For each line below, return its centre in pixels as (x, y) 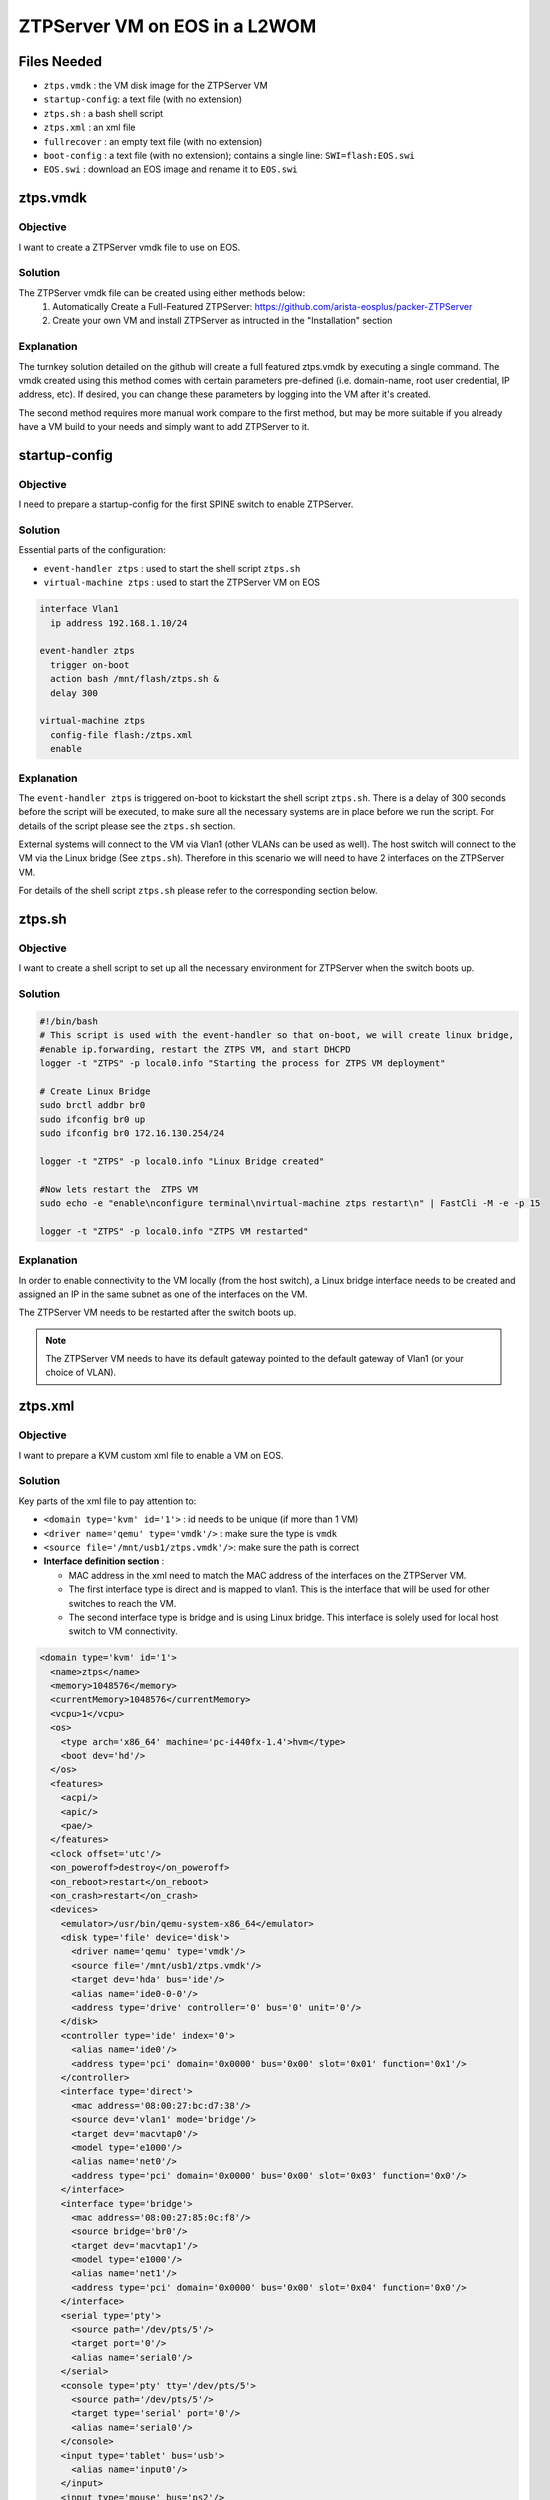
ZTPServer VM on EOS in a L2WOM (167, 26)
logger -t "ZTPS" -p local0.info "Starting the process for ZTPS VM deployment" (242, 1063)
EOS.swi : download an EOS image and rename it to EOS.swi (171, 169)
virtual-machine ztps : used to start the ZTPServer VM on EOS (181, 582)
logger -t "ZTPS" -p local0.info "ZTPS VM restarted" (174, 1231)
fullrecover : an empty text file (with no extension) (153, 141)
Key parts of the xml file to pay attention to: (107, 1501)
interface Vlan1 (79, 609)
